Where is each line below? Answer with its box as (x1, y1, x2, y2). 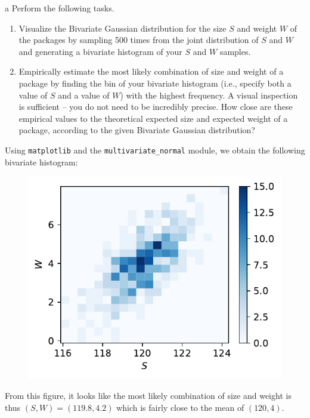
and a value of (58, 88, 110, 101)
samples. (219, 45, 251, 57)
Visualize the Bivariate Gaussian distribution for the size (18, 21, 227, 34)
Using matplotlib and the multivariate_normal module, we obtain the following (5, 143, 305, 156)
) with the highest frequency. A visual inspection (120, 88, 298, 101)
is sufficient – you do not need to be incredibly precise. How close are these (18, 100, 293, 113)
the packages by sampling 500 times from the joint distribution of (18, 33, 259, 46)
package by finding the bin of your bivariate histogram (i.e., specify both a (18, 76, 292, 89)
